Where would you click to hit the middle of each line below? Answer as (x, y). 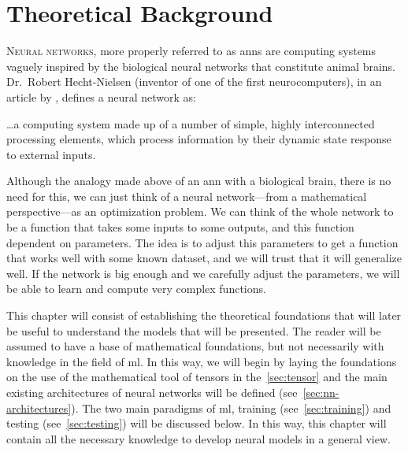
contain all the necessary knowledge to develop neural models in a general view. (198, 438)
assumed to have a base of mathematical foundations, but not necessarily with (195, 346)
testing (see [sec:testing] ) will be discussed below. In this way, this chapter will (197, 423)
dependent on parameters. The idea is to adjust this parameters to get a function (202, 242)
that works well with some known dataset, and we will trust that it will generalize (204, 258)
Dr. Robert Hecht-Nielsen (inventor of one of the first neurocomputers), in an (194, 82)
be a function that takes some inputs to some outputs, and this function (180, 227)
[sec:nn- (321, 392)
